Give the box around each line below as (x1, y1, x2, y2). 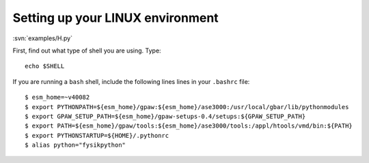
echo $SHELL (25, 62, 65, 70)
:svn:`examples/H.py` (12, 34, 73, 42)
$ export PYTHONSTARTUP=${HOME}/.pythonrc (25, 132, 169, 139)
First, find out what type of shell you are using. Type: (12, 46, 161, 55)
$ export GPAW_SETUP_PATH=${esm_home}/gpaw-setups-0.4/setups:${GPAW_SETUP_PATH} (25, 113, 306, 120)
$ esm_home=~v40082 (25, 93, 90, 102)
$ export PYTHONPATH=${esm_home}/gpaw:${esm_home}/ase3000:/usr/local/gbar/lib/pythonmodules (25, 103, 349, 110)
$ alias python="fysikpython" (25, 141, 126, 149)
